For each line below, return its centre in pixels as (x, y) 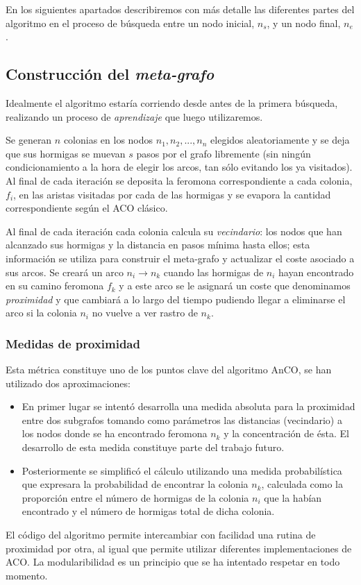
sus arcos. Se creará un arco (65, 272)
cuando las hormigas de (213, 272)
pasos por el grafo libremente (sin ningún (224, 153)
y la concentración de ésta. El (286, 433)
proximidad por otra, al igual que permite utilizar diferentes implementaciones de (179, 548)
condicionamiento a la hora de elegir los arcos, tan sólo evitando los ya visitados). (179, 167)
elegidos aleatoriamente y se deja (280, 140)
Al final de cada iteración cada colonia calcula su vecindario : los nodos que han (174, 231)
